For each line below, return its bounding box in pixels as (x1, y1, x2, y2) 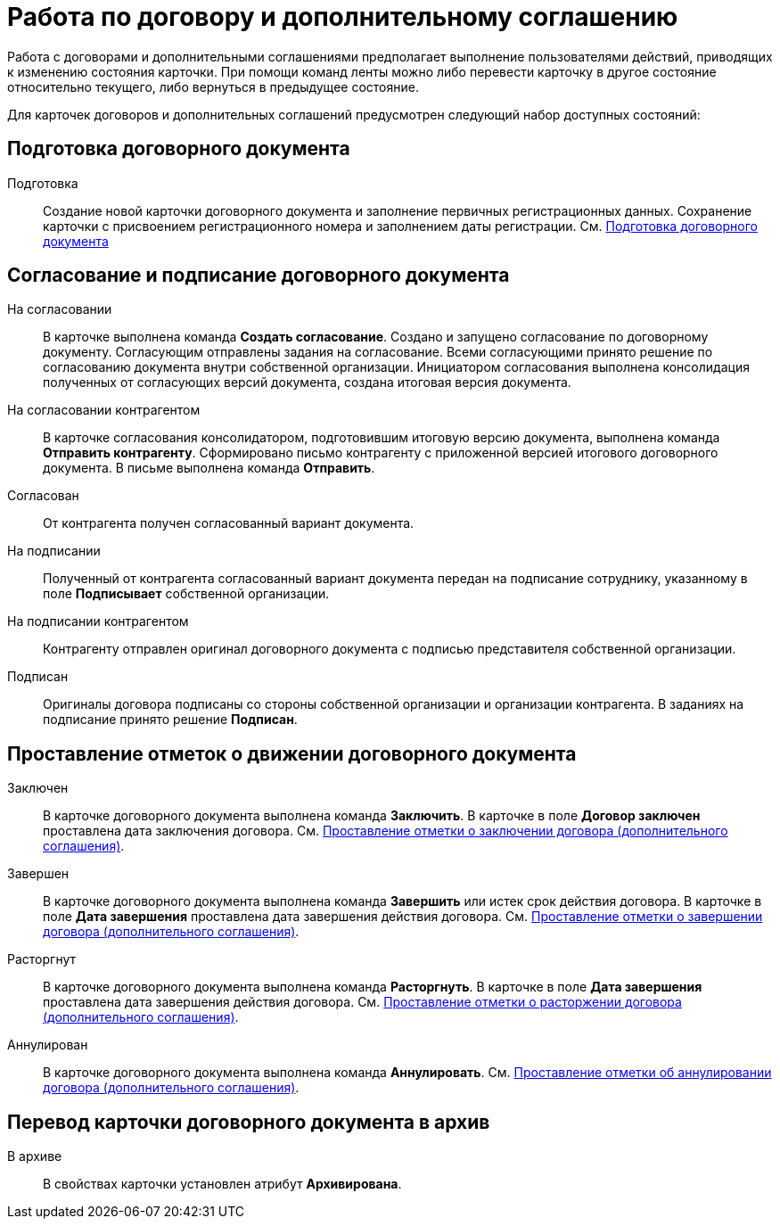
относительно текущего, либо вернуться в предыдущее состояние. (7, 78, 419, 95)
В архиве (7, 1148, 62, 1164)
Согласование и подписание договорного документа (7, 264, 510, 287)
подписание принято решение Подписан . (43, 712, 298, 728)
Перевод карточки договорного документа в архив (7, 1110, 490, 1133)
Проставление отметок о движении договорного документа (7, 742, 577, 765)
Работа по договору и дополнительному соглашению (7, 2, 678, 32)
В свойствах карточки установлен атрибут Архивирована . (43, 1176, 402, 1192)
